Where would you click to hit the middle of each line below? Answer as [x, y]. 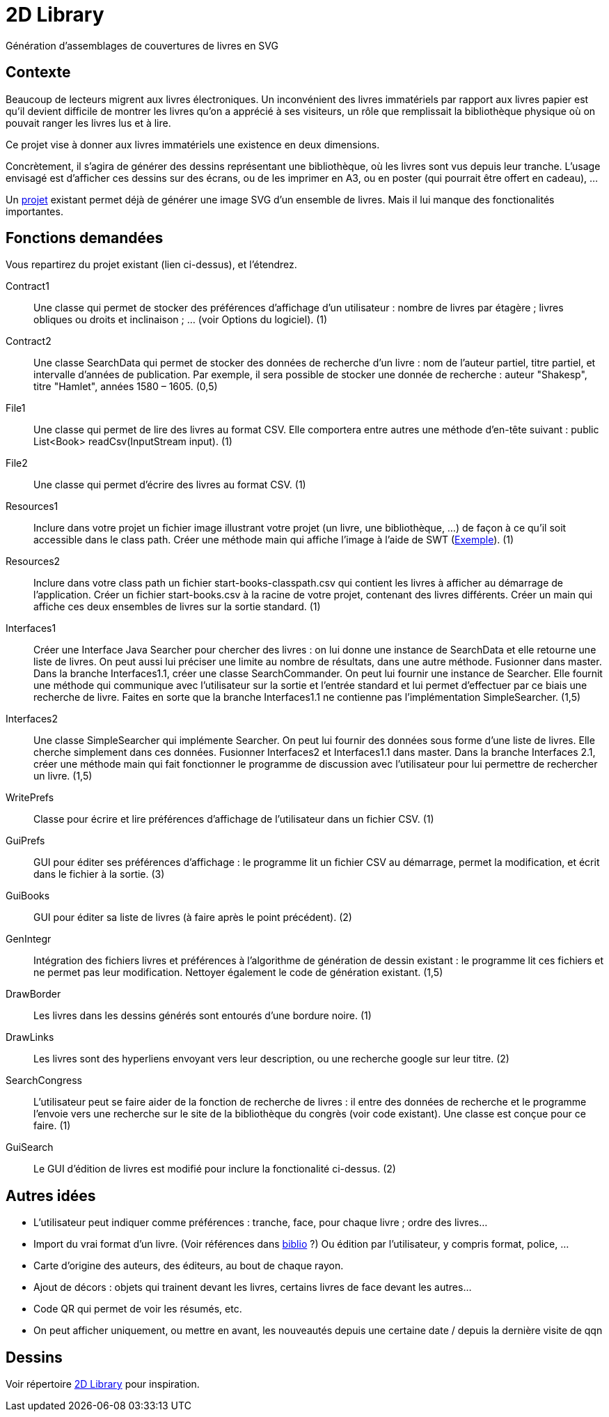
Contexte [38, 72]
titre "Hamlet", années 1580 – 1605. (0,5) [126, 387]
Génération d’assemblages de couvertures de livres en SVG [142, 45]
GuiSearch [30, 1147]
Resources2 [33, 562]
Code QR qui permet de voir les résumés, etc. [138, 1309]
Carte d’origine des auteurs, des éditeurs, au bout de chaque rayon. [189, 1266]
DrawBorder [33, 994]
